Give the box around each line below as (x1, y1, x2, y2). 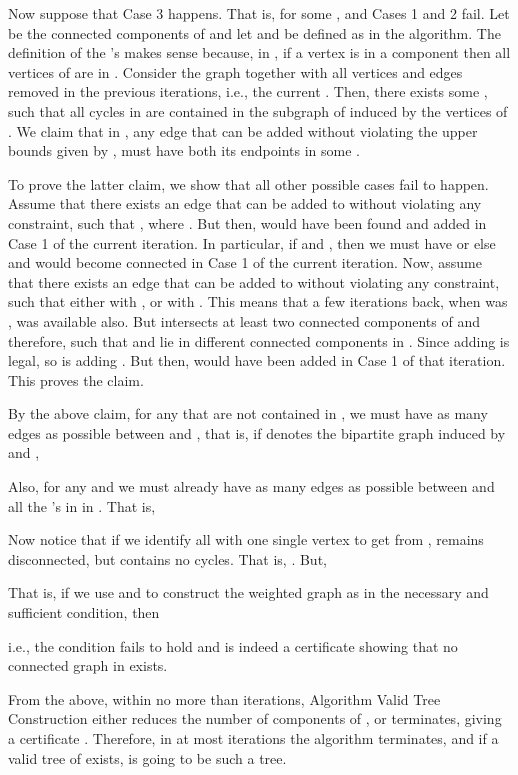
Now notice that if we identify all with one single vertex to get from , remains (8, 529, 484, 550)
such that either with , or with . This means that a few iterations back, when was (8, 291, 508, 312)
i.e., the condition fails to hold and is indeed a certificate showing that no (8, 635, 458, 656)
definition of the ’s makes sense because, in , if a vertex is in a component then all (8, 42, 511, 63)
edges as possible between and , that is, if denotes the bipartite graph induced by (8, 422, 506, 443)
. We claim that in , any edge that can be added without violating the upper (8, 120, 478, 141)
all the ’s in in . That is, (8, 495, 156, 516)
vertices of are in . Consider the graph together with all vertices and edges (8, 61, 463, 82)
